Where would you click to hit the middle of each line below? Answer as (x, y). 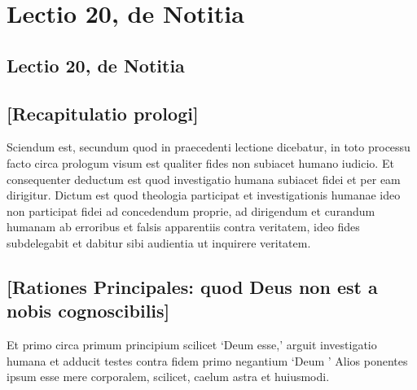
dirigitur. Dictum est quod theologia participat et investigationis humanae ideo (204, 195)
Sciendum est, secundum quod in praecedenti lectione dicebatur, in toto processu (208, 147)
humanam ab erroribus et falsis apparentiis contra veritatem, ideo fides (183, 227)
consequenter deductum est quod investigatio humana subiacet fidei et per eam (204, 179)
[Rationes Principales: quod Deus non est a (192, 286)
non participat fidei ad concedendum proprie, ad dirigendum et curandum (191, 210)
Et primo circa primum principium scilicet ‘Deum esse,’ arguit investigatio (192, 345)
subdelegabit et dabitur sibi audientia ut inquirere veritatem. (159, 242)
